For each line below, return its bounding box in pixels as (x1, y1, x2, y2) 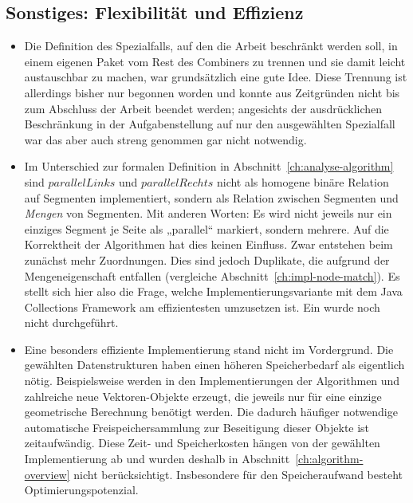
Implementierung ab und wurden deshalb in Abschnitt (24, 450, 290, 467)
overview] (24, 466, 70, 482)
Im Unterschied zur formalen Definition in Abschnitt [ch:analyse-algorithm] (24, 158, 394, 175)
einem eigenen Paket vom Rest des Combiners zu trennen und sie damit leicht (24, 53, 406, 69)
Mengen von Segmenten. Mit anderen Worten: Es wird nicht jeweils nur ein (24, 205, 392, 222)
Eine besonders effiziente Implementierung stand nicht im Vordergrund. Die (24, 340, 394, 357)
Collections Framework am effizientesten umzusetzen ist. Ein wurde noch (24, 298, 380, 315)
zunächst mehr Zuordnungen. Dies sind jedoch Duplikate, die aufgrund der (24, 251, 390, 268)
